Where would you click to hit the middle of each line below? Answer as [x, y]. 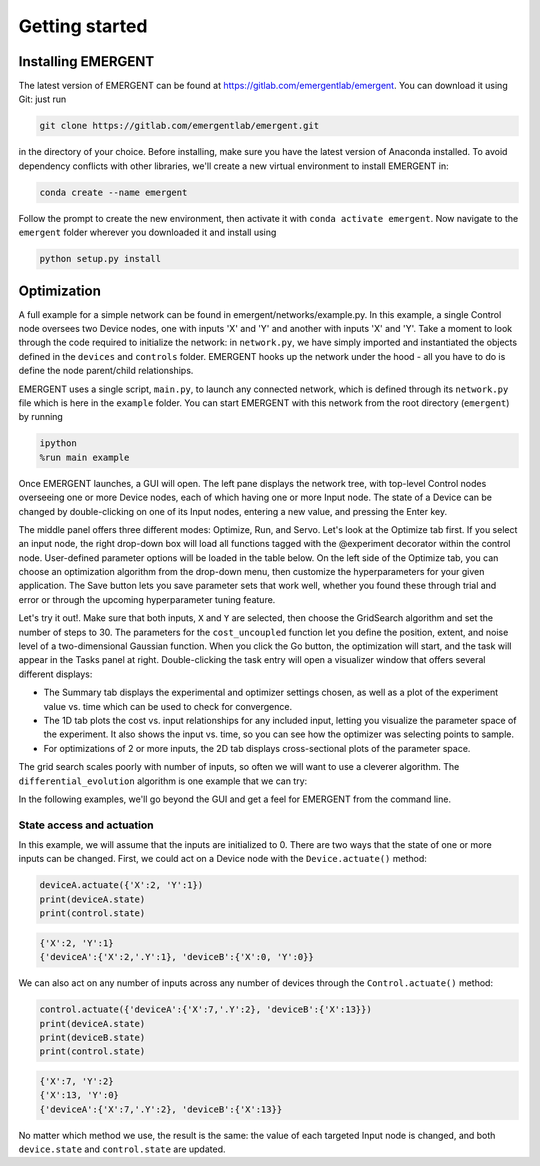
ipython [58, 443]
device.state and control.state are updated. [122, 1149]
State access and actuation [86, 825]
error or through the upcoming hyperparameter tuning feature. [147, 599]
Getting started [83, 26]
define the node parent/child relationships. [106, 371]
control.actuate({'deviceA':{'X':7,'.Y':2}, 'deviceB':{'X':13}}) [205, 1009]
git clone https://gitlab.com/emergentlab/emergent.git [179, 126]
